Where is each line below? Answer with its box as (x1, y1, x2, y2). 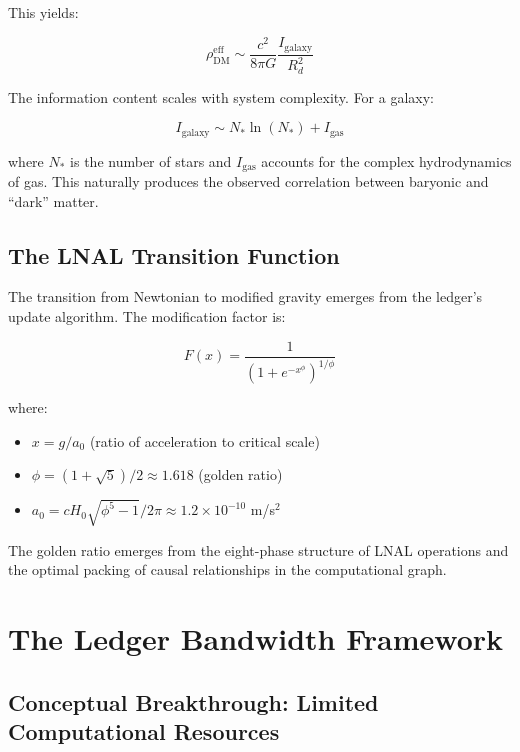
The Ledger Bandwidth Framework (8, 618, 504, 659)
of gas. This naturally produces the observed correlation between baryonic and (8, 171, 489, 192)
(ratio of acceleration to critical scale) (89, 430, 320, 451)
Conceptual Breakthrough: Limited (8, 686, 379, 717)
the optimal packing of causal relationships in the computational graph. (8, 559, 447, 580)
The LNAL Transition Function (8, 239, 340, 270)
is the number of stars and (70, 150, 232, 171)
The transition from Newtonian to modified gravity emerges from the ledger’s (8, 286, 483, 307)
